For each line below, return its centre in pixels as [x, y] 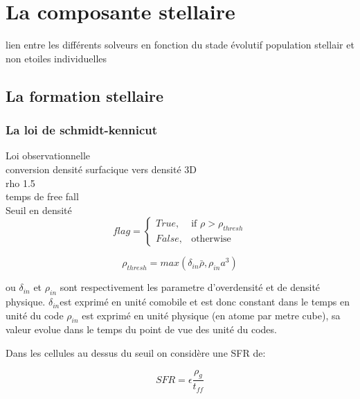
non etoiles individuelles [56, 58]
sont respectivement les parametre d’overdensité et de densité [190, 287]
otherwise [211, 239]
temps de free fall [42, 196]
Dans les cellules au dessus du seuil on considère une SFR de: [136, 353]
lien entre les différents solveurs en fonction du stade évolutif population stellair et [180, 45]
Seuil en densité [39, 210]
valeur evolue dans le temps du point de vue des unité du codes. [141, 329]
